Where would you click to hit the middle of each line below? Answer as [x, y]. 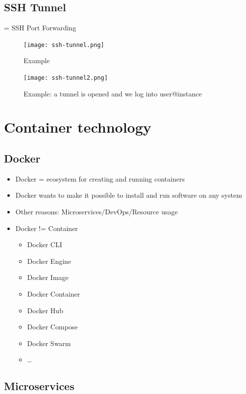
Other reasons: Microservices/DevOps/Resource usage [97, 212]
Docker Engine [49, 261]
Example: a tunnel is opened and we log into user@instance [113, 93]
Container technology [78, 127]
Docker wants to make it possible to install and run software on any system [129, 195]
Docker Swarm [49, 343]
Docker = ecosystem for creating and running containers [100, 178]
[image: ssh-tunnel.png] [64, 45]
